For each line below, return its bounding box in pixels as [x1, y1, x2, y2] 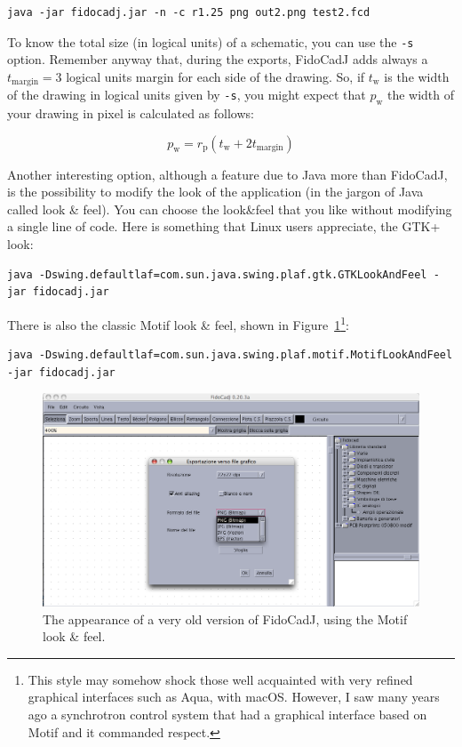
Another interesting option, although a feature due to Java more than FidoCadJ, [7, 165, 448, 183]
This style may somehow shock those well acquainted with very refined [28, 670, 413, 688]
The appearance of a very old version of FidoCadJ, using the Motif [43, 609, 408, 628]
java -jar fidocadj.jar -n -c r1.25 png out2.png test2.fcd [7, 6, 370, 19]
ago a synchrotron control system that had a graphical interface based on [28, 704, 427, 723]
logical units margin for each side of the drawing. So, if [66, 67, 365, 85]
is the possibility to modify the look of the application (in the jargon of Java [7, 182, 424, 201]
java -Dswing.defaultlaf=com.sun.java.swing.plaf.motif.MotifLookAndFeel [7, 349, 453, 362]
